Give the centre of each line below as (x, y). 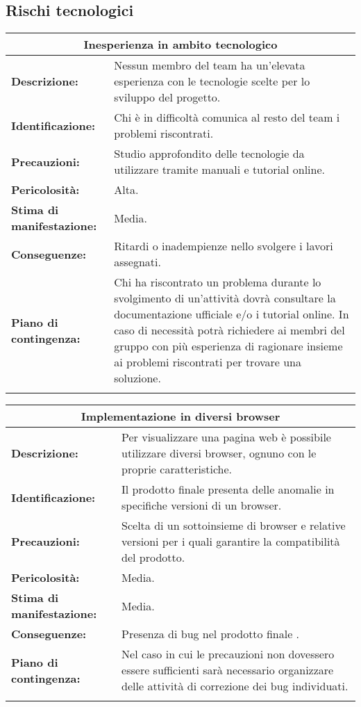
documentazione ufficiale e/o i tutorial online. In (232, 314)
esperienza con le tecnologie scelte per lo (212, 81)
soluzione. (137, 378)
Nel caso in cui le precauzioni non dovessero (228, 654)
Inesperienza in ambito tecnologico (180, 44)
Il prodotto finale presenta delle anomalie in (228, 489)
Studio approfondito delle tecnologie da (209, 154)
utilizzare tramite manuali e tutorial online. (219, 170)
